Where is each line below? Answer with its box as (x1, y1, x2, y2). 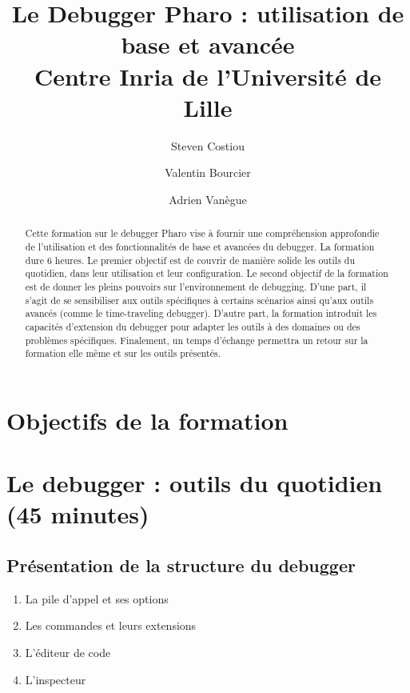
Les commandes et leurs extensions (25, 617, 197, 634)
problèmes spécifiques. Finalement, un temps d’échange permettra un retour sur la (25, 333, 368, 346)
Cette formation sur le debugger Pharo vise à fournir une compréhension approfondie (25, 226, 380, 240)
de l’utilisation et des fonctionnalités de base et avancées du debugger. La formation (25, 239, 375, 253)
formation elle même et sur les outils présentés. (25, 346, 221, 360)
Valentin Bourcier (165, 164, 251, 181)
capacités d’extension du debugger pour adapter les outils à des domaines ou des (25, 319, 360, 333)
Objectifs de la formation (6, 403, 289, 436)
